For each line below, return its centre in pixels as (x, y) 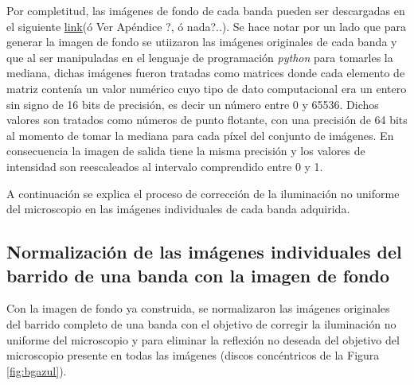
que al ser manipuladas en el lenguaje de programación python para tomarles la (200, 57)
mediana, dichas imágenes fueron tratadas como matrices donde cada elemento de (206, 73)
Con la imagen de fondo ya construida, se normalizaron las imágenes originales (198, 308)
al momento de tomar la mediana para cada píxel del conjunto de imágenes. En (200, 135)
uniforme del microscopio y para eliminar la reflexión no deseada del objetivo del (203, 339)
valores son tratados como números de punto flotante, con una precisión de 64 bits (207, 120)
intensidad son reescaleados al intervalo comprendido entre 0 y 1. (165, 166)
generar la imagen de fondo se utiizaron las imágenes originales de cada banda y (202, 42)
